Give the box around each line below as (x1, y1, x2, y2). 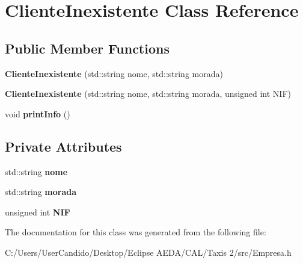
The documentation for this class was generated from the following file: (5, 226, 266, 238)
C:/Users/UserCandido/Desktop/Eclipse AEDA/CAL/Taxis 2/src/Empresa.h (5, 246, 292, 258)
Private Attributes (5, 137, 122, 155)
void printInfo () (5, 107, 70, 120)
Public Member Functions (5, 39, 170, 57)
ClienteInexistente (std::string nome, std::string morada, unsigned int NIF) (5, 87, 292, 100)
